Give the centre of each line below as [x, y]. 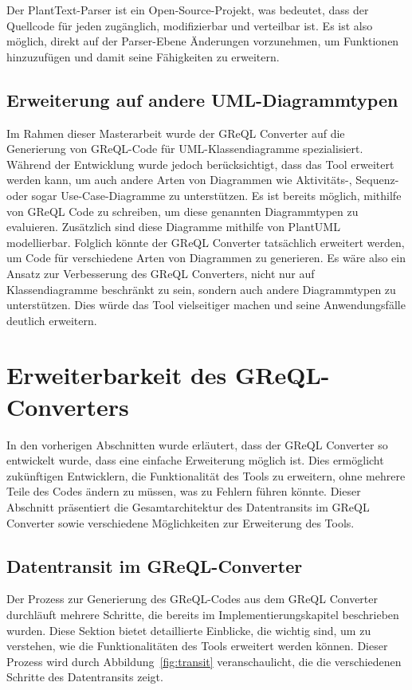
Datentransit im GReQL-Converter [155, 565]
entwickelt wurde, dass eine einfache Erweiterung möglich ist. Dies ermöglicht [195, 460]
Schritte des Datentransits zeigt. [85, 677]
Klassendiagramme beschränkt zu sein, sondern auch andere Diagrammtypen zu [201, 289]
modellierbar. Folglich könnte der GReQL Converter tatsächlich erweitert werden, [206, 242]
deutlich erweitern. [52, 320]
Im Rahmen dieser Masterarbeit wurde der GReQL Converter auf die [176, 133]
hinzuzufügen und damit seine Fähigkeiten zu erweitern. [143, 56]
